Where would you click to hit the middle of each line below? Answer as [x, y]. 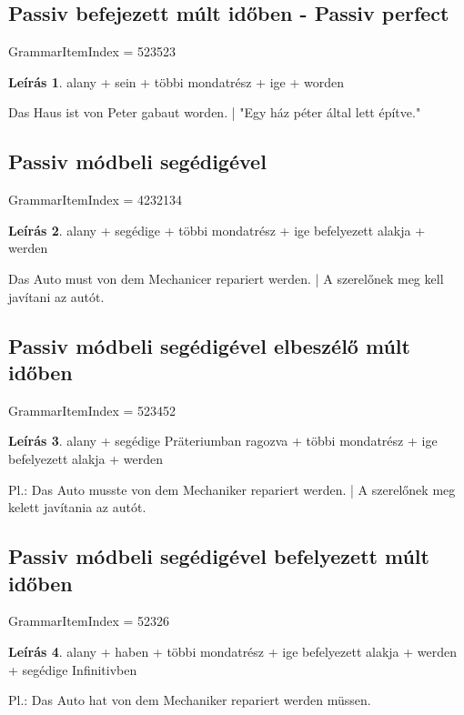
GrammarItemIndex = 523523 [92, 51]
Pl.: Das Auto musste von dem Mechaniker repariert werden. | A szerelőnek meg [232, 489]
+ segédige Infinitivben [73, 669]
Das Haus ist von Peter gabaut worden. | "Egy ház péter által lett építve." [215, 112]
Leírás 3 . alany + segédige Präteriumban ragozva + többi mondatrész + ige [223, 441]
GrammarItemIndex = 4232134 [96, 200]
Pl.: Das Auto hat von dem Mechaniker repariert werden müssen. [190, 700]
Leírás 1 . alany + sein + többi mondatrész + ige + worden [177, 81]
